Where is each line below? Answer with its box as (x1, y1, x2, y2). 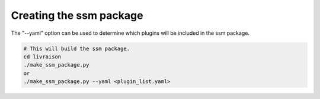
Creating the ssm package (11, 9, 143, 22)
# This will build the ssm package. (23, 45, 130, 52)
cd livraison (23, 53, 62, 60)
